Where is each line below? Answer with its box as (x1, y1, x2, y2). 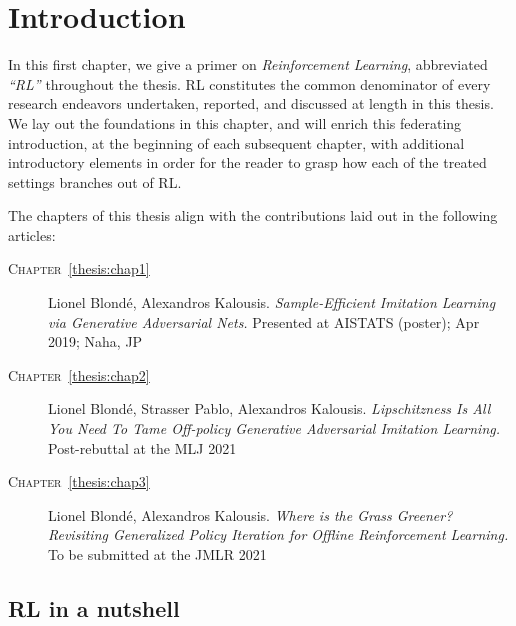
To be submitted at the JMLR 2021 (48, 544, 267, 564)
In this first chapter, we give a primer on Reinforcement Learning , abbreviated (8, 54, 488, 75)
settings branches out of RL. (8, 171, 182, 192)
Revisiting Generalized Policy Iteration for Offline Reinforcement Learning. (48, 524, 509, 545)
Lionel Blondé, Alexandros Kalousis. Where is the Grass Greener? (48, 504, 453, 525)
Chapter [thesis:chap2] (8, 364, 150, 385)
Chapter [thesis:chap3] (8, 471, 150, 492)
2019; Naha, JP (48, 331, 143, 352)
